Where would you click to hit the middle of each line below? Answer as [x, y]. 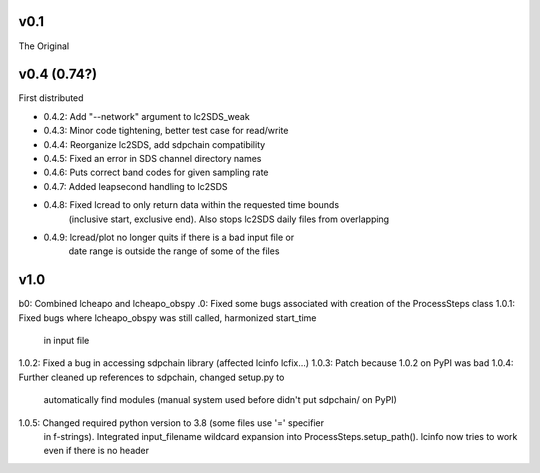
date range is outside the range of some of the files [174, 251]
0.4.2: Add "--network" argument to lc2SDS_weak [146, 116]
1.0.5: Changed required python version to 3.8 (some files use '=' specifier [171, 422]
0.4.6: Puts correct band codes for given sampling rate [156, 172]
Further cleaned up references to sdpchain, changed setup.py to [151, 377]
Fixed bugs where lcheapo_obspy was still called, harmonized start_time [167, 317]
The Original [44, 46]
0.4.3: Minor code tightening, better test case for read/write [166, 131]
